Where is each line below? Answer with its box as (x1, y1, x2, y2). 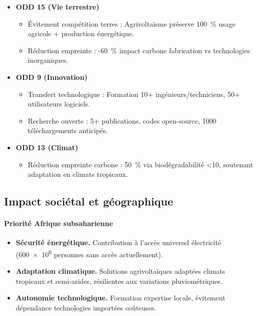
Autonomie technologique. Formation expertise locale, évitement (16, 292, 225, 303)
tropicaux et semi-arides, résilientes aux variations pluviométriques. (16, 275, 222, 286)
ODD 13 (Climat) (16, 142, 78, 152)
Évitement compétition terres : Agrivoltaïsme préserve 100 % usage (28, 18, 236, 29)
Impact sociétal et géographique (4, 193, 173, 209)
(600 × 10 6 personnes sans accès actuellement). (16, 247, 163, 259)
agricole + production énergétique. (28, 28, 134, 39)
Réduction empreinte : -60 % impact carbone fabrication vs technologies (28, 45, 250, 55)
